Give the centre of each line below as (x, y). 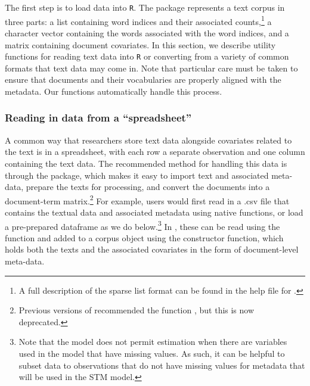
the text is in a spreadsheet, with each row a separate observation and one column (155, 152)
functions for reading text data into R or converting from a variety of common (147, 56)
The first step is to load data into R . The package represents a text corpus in (145, 7)
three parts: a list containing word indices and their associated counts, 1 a (138, 20)
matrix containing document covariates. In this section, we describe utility (140, 44)
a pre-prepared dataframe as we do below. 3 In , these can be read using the (142, 225)
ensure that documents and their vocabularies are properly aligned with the (143, 80)
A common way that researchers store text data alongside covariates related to (148, 140)
